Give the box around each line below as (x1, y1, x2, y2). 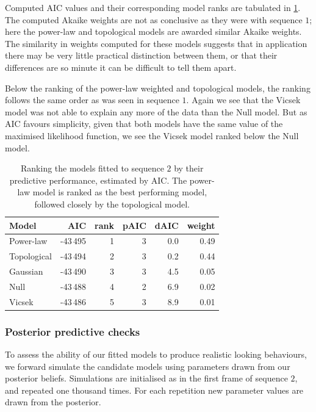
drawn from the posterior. (5, 396, 101, 408)
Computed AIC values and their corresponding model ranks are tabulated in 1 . (5, 1, 301, 13)
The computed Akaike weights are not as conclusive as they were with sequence (5, 13, 303, 26)
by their (174, 162, 204, 175)
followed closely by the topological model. (34, 197, 190, 210)
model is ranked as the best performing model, (32, 186, 207, 198)
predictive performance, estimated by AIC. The (9, 173, 187, 186)
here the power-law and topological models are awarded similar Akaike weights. (5, 25, 302, 38)
